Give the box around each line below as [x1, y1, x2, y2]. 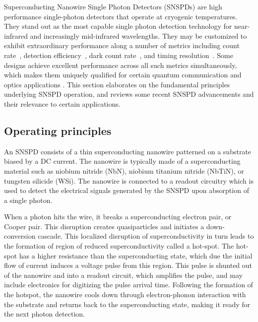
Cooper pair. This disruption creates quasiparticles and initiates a [4, 221, 204, 231]
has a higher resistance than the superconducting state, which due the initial [19, 250, 253, 260]
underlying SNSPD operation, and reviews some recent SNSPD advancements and [4, 89, 254, 99]
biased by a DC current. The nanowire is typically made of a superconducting [4, 156, 241, 166]
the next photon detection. [4, 309, 85, 319]
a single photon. [4, 194, 53, 205]
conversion [4, 231, 36, 241]
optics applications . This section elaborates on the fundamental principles [4, 79, 230, 89]
